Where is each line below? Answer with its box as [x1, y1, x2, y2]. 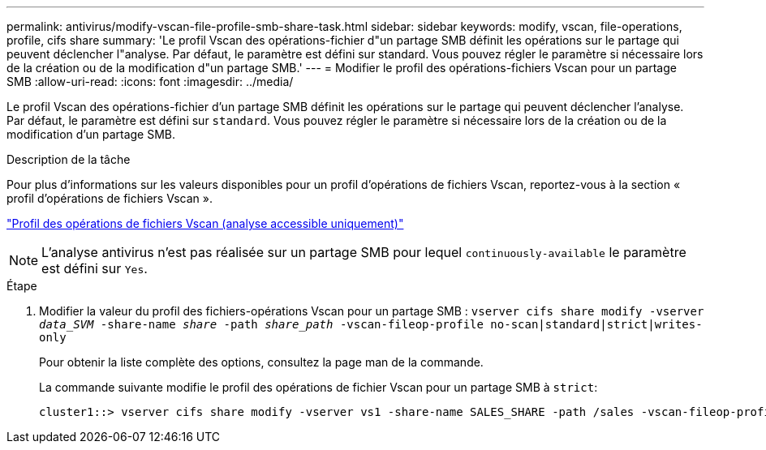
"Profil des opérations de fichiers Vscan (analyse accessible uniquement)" [6, 216, 404, 230]
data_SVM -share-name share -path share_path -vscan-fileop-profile [39, 318, 484, 331]
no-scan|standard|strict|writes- [490, 318, 703, 331]
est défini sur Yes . [41, 260, 148, 276]
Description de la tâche [6, 152, 131, 166]
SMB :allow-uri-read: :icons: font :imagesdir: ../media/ [6, 75, 294, 88]
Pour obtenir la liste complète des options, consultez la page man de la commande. [39, 355, 484, 369]
